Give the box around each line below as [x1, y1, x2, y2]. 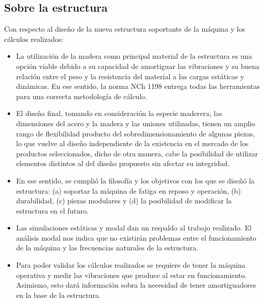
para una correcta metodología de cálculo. [16, 90, 147, 101]
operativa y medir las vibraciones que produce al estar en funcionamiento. [16, 269, 247, 280]
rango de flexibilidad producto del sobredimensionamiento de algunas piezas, [16, 128, 255, 138]
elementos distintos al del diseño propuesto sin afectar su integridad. [16, 158, 230, 169]
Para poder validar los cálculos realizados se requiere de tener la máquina [16, 260, 246, 270]
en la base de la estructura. [16, 289, 101, 300]
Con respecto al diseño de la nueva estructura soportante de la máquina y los [4, 24, 246, 34]
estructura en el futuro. [16, 205, 89, 216]
